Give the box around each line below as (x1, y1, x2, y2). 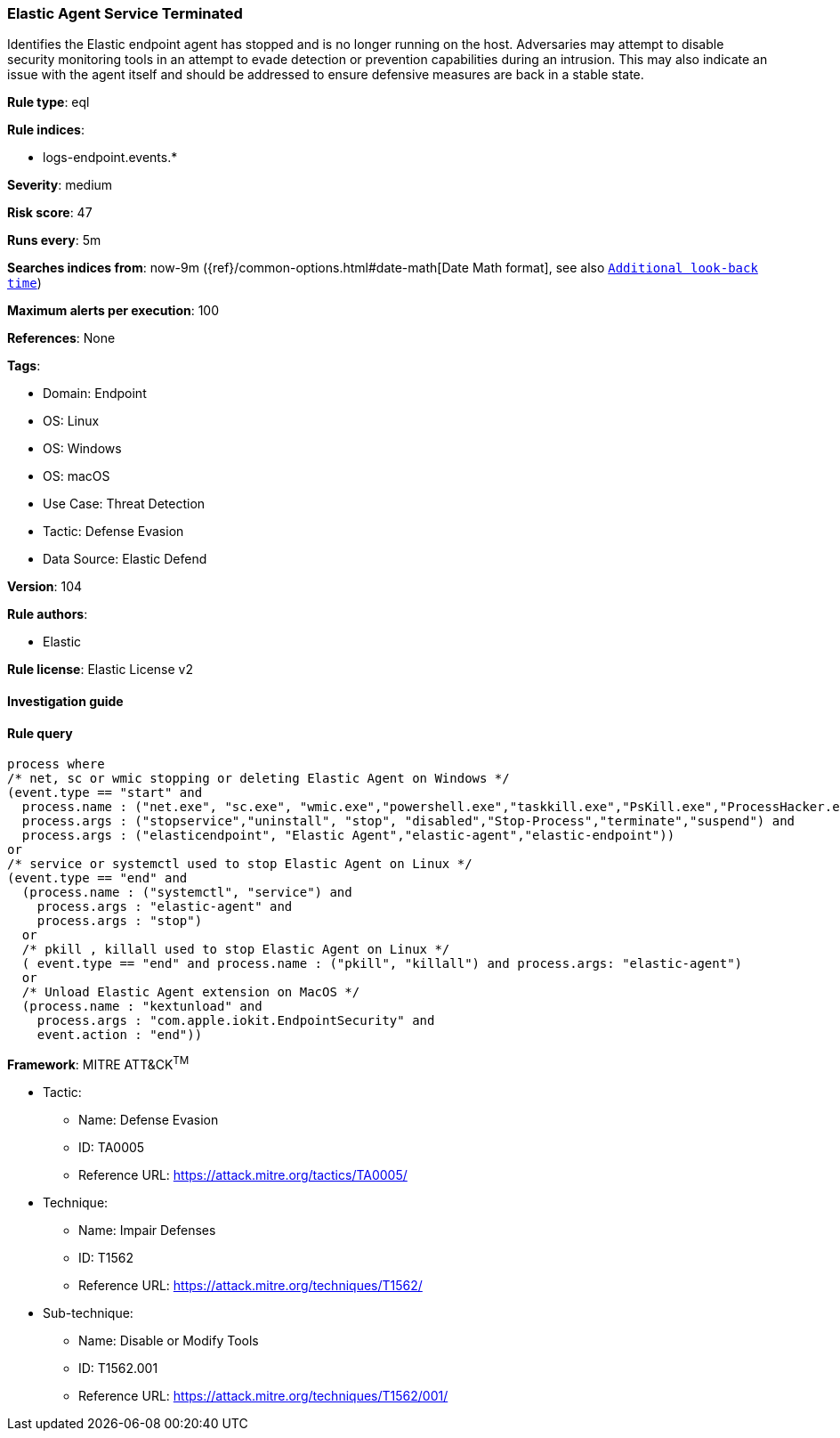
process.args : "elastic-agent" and (36, 899, 293, 914)
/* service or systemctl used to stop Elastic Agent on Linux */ (7, 857, 472, 872)
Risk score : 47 (7, 205, 93, 221)
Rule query (7, 725, 73, 741)
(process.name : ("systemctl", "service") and (21, 885, 352, 900)
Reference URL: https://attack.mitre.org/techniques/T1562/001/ (78, 1387, 448, 1403)
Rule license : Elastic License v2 (7, 662, 193, 678)
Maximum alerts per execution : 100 (7, 303, 220, 319)
